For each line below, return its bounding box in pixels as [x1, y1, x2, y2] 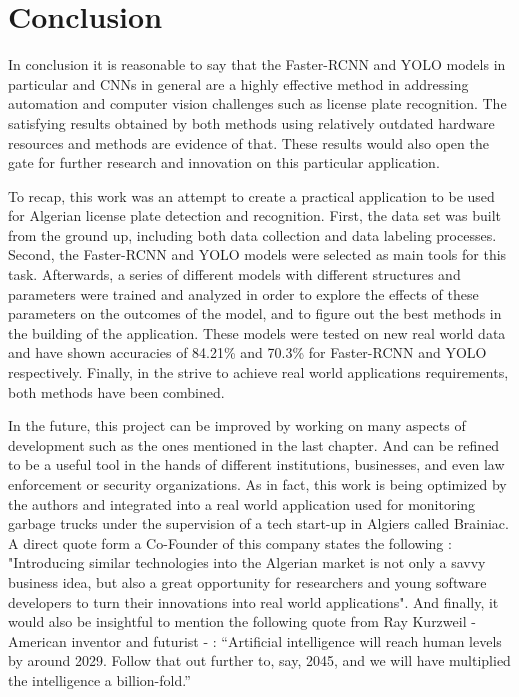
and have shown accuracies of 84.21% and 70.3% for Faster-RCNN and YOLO [8, 342, 487, 363]
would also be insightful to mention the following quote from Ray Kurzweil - [8, 611, 476, 632]
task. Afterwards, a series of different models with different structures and [8, 264, 461, 285]
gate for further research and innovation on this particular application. [8, 152, 440, 173]
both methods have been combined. [8, 381, 225, 402]
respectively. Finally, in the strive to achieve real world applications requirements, [8, 362, 509, 383]
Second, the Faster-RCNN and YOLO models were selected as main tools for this [8, 244, 507, 265]
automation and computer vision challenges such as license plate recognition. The [8, 93, 507, 114]
